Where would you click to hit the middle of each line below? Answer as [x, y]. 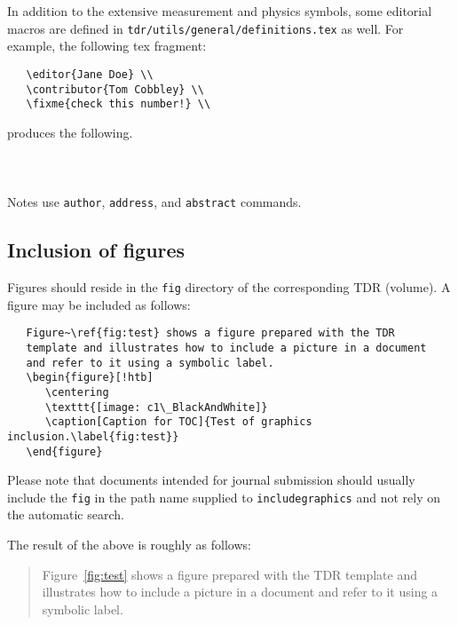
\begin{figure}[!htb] [90, 378]
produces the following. [70, 132]
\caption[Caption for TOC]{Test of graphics [178, 422]
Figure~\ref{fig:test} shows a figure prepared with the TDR [210, 333]
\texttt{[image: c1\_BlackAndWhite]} [156, 407]
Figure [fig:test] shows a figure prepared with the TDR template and [229, 574]
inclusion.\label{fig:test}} [93, 436]
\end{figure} [64, 451]
